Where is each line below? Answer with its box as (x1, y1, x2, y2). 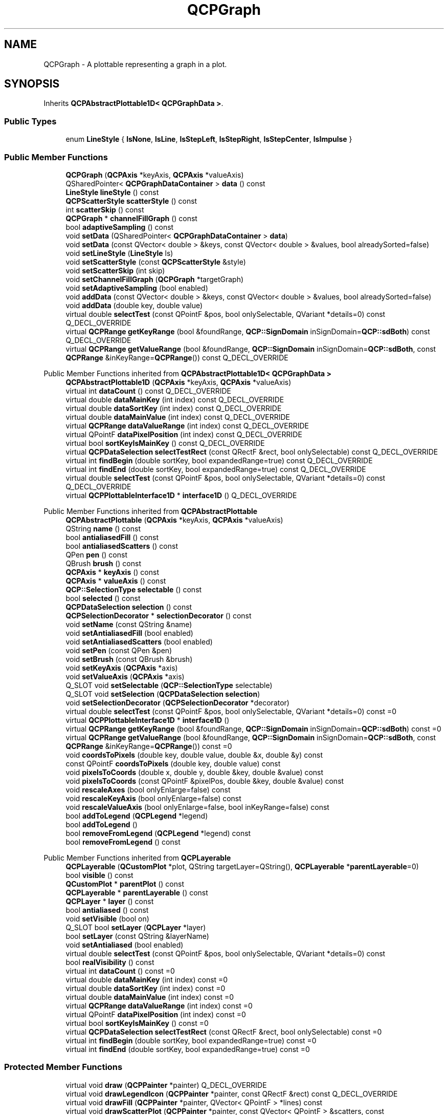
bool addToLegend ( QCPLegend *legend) (65, 811, 208, 820)
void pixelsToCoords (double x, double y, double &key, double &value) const (65, 767, 324, 777)
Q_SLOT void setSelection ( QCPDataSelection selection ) (65, 689, 260, 698)
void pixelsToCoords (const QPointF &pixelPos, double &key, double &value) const (65, 776, 344, 785)
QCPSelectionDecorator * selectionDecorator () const (65, 611, 252, 620)
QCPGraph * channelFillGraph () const (65, 213, 197, 223)
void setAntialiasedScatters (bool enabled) (65, 637, 213, 646)
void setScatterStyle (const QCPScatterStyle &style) (65, 257, 246, 266)
